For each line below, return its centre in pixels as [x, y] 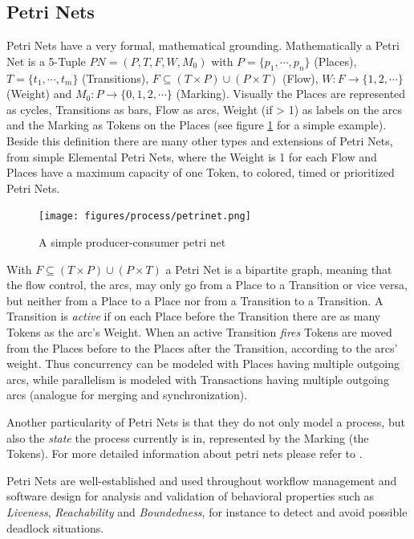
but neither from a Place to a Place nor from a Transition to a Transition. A [195, 300]
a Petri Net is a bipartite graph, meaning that [279, 269]
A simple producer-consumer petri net [132, 242]
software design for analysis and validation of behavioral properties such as [191, 496]
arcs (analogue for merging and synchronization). [127, 395]
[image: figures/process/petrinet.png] [145, 216]
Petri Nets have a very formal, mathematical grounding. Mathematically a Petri [203, 45]
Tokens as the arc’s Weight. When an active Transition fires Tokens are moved [199, 331]
